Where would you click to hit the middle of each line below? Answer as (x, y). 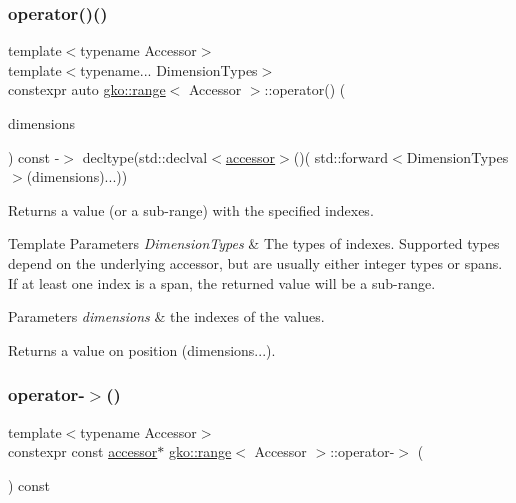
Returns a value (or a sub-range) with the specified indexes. (191, 209)
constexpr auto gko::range (87, 89)
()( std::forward (341, 156)
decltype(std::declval (145, 156)
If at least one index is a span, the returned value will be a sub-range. (222, 282)
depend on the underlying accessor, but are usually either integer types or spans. (255, 262)
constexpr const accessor (83, 451)
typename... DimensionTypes (169, 69)
